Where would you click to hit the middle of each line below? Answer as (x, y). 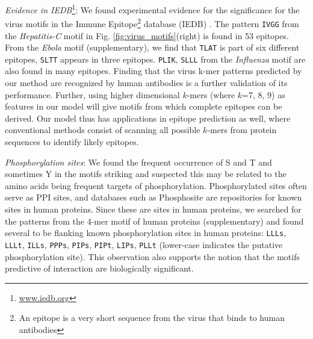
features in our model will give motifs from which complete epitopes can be (144, 106)
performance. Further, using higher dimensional (92, 94)
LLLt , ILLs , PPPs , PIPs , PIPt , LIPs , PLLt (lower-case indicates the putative (144, 244)
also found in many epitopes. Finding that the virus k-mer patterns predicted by (153, 71)
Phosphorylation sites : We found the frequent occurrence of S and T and (138, 162)
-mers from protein (242, 130)
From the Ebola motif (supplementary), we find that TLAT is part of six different (152, 47)
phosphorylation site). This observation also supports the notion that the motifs (152, 256)
